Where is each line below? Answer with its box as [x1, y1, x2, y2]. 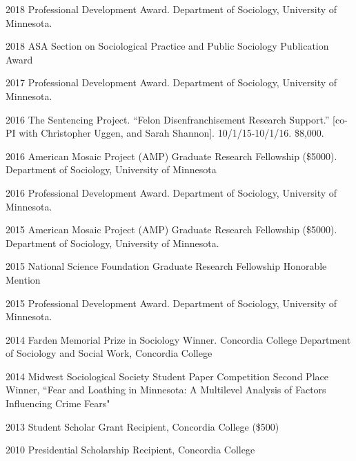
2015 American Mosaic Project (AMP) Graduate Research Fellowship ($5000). [6, 222, 337, 237]
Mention [6, 272, 41, 286]
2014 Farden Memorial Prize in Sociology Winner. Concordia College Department [6, 332, 351, 346]
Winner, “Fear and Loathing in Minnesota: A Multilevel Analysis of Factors [6, 382, 326, 397]
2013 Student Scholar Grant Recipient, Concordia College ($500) [6, 419, 279, 433]
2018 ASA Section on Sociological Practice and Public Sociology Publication [6, 39, 329, 53]
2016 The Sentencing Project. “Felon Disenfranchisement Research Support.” [6, 112, 330, 126]
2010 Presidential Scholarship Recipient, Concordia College [6, 442, 255, 457]
